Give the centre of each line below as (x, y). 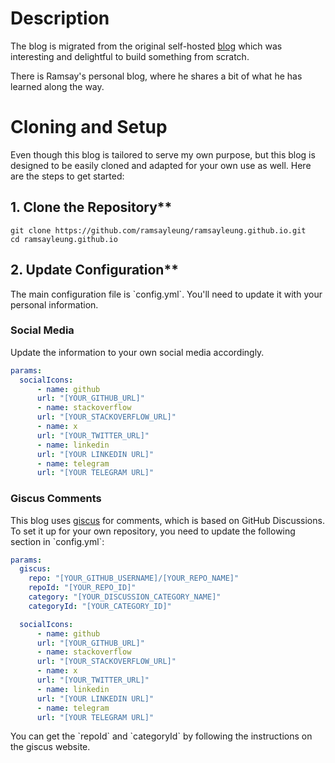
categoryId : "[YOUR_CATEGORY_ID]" (100, 606)
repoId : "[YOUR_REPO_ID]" (82, 588)
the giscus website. (50, 747)
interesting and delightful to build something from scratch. (130, 56)
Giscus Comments (56, 499)
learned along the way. (57, 86)
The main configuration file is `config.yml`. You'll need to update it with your (166, 294)
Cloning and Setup (89, 127)
